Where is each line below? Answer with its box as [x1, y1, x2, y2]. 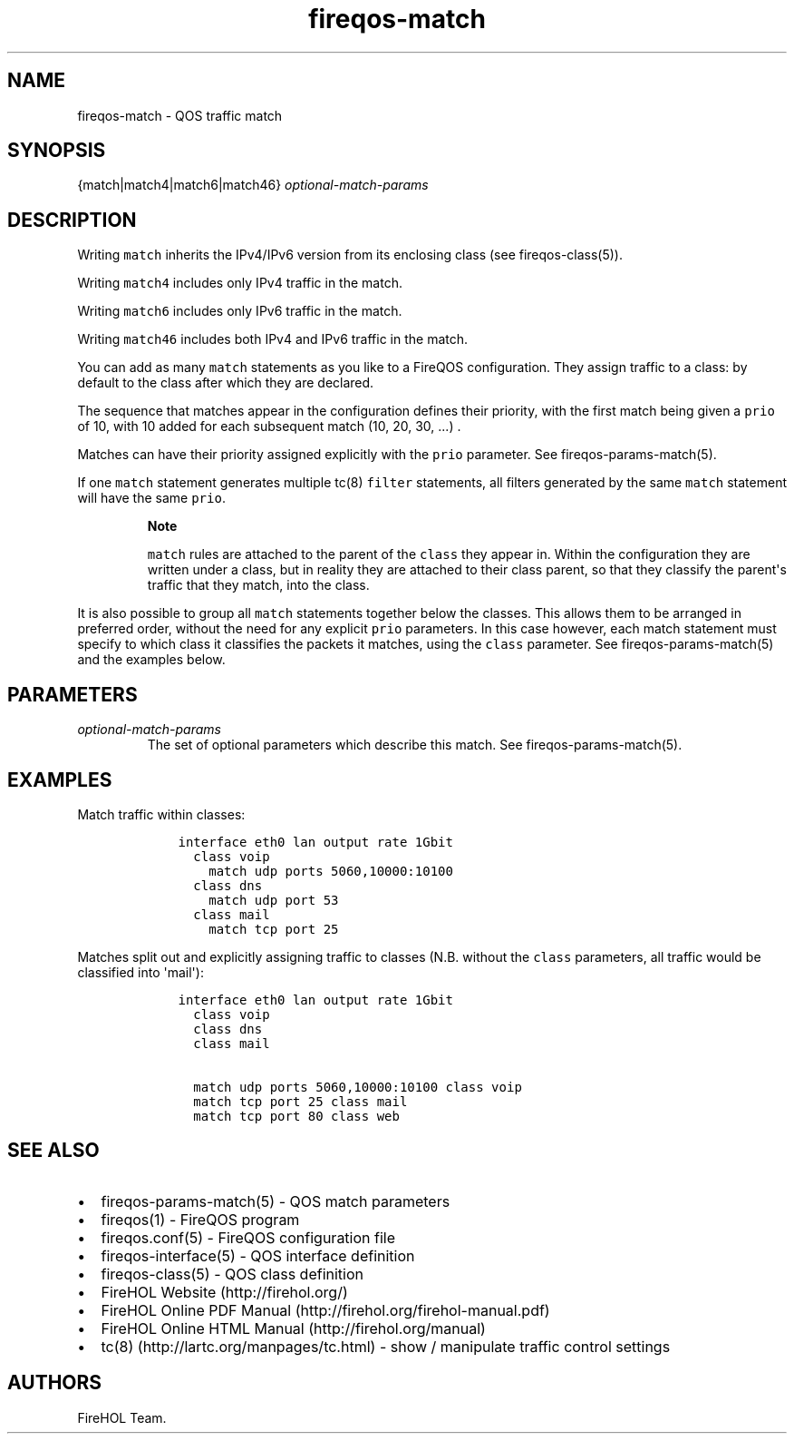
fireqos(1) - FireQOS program [101, 1210, 300, 1229]
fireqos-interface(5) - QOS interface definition [101, 1246, 415, 1265]
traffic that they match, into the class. [147, 577, 370, 593]
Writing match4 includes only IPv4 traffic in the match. [77, 275, 402, 291]
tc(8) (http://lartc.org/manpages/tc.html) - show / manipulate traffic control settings [101, 1337, 671, 1356]
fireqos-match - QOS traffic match [77, 107, 283, 123]
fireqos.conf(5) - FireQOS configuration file [101, 1228, 396, 1247]
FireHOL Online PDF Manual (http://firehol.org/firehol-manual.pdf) [101, 1300, 550, 1319]
